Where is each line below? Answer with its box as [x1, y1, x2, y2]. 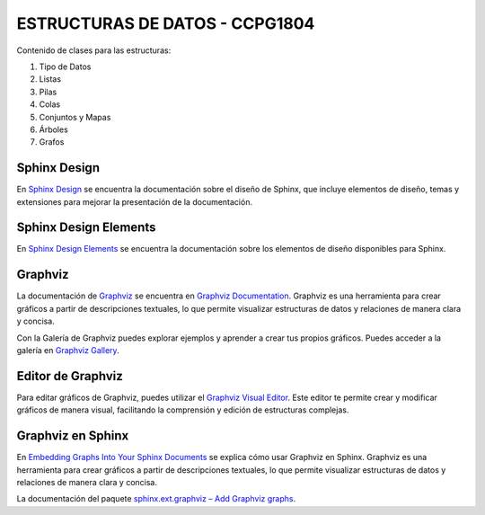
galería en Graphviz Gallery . [16, 344, 120, 355]
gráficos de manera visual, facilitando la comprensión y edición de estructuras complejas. [16, 404, 349, 415]
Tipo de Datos [39, 61, 92, 72]
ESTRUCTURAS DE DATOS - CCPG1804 [16, 13, 315, 33]
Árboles [39, 124, 69, 135]
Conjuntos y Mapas [39, 111, 111, 122]
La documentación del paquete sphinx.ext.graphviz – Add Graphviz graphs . [16, 493, 296, 504]
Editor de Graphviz [16, 368, 123, 384]
